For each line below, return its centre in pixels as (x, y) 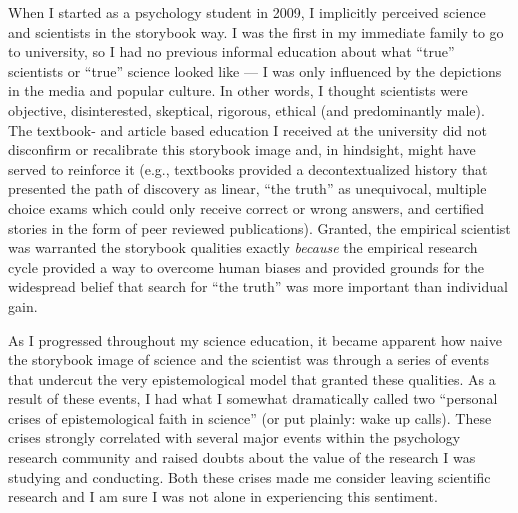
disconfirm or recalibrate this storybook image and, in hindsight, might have (242, 149)
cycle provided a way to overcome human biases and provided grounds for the (246, 266)
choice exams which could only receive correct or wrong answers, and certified (246, 207)
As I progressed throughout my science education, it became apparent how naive (255, 339)
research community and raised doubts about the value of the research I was (242, 457)
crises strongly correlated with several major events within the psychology (234, 437)
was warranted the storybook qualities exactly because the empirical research (243, 247)
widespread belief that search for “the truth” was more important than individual (258, 286)
